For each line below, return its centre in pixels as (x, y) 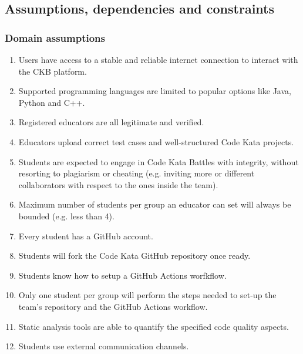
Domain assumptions (55, 37)
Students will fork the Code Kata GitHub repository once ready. (134, 256)
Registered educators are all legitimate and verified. (111, 122)
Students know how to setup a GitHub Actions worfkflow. (122, 275)
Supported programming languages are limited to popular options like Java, (155, 91)
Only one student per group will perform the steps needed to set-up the (147, 295)
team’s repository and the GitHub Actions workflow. (113, 306)
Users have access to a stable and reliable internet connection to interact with (158, 59)
